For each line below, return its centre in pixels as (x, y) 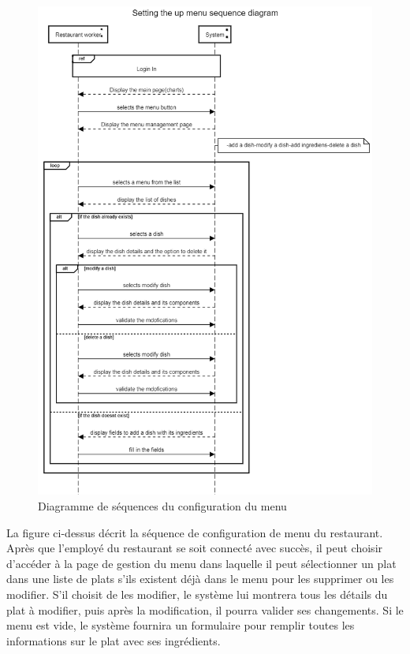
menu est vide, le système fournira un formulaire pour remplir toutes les (181, 625)
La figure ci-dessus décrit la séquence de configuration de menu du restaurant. (195, 532)
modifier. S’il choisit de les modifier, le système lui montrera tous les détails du (197, 594)
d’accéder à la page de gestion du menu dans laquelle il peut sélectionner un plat (201, 563)
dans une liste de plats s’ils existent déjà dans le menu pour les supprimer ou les (200, 579)
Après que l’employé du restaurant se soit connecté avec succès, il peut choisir (195, 548)
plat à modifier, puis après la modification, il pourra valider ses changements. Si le (205, 609)
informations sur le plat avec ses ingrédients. (114, 640)
